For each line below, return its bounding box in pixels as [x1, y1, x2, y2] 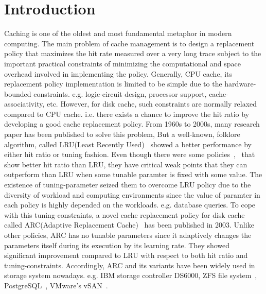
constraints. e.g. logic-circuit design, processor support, [33, 88, 207, 99]
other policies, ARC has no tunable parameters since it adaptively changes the [4, 230, 252, 240]
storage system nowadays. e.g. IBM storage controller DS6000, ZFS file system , [4, 270, 257, 281]
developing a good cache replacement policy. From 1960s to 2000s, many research [4, 118, 260, 129]
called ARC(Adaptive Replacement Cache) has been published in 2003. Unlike [4, 219, 254, 230]
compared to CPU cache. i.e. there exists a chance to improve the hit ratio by [4, 108, 250, 119]
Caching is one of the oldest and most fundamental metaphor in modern [4, 28, 232, 39]
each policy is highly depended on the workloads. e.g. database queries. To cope [4, 199, 256, 210]
